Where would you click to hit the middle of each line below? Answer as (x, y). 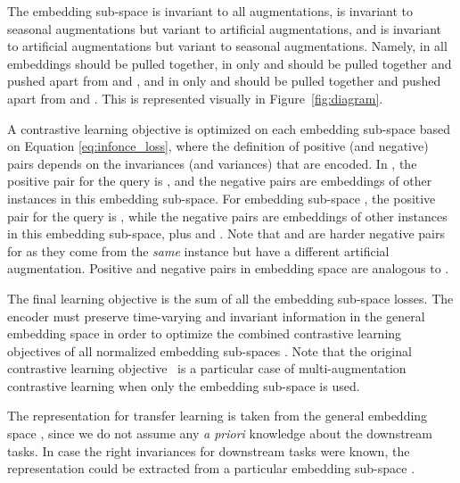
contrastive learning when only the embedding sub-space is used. (184, 385)
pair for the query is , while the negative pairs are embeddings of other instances (227, 216)
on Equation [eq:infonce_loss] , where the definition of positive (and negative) (218, 146)
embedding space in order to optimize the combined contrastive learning (205, 333)
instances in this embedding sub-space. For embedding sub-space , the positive (222, 198)
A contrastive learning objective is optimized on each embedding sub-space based (229, 128)
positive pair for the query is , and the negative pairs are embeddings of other (220, 181)
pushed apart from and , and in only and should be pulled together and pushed (224, 81)
